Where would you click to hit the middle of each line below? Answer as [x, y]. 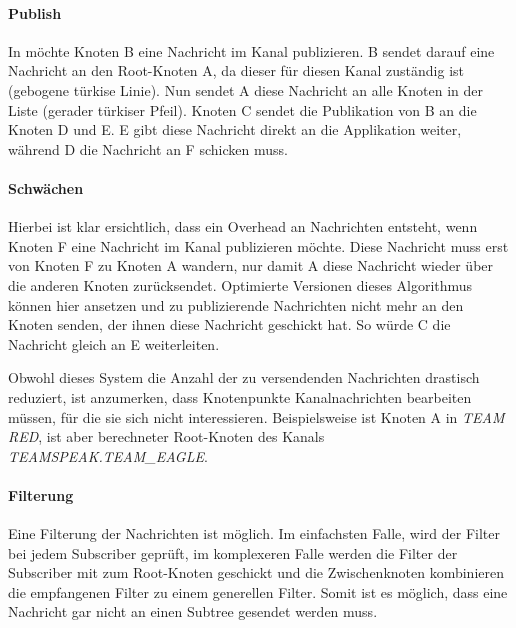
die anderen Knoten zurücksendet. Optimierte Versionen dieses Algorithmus [240, 284]
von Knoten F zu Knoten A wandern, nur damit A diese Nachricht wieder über [251, 265]
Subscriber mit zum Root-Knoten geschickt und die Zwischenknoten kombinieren [256, 572]
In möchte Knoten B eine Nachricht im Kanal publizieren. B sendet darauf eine [251, 50]
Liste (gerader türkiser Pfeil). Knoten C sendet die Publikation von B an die [242, 109]
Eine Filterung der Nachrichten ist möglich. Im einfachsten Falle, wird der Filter [254, 533]
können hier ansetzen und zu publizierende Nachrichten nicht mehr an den [236, 304]
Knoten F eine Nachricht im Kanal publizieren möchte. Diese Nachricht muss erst [258, 245]
